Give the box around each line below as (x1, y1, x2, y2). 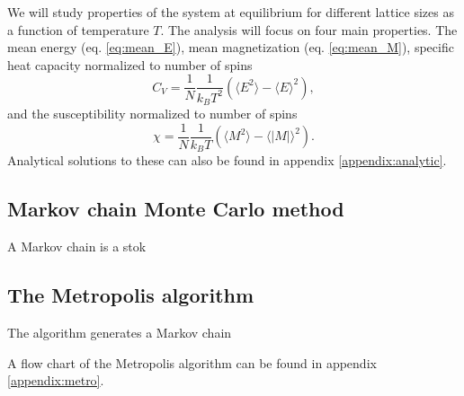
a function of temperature (7, 20, 149, 39)
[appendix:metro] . (7, 371, 104, 390)
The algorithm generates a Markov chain (7, 322, 232, 341)
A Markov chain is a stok (7, 237, 147, 256)
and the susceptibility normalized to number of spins (7, 104, 298, 123)
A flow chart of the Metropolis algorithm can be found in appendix (7, 353, 377, 372)
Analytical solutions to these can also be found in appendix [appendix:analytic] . (7, 151, 447, 170)
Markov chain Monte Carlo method (7, 195, 344, 223)
